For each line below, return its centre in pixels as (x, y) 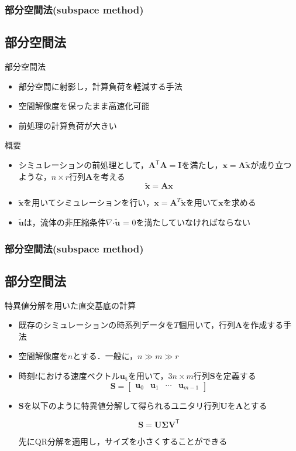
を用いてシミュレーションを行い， (89, 202)
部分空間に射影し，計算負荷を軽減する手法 (100, 86)
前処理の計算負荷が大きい (68, 125)
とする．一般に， (105, 356)
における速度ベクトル (79, 376)
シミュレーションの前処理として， (83, 165)
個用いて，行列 (207, 325)
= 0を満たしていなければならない (187, 222)
